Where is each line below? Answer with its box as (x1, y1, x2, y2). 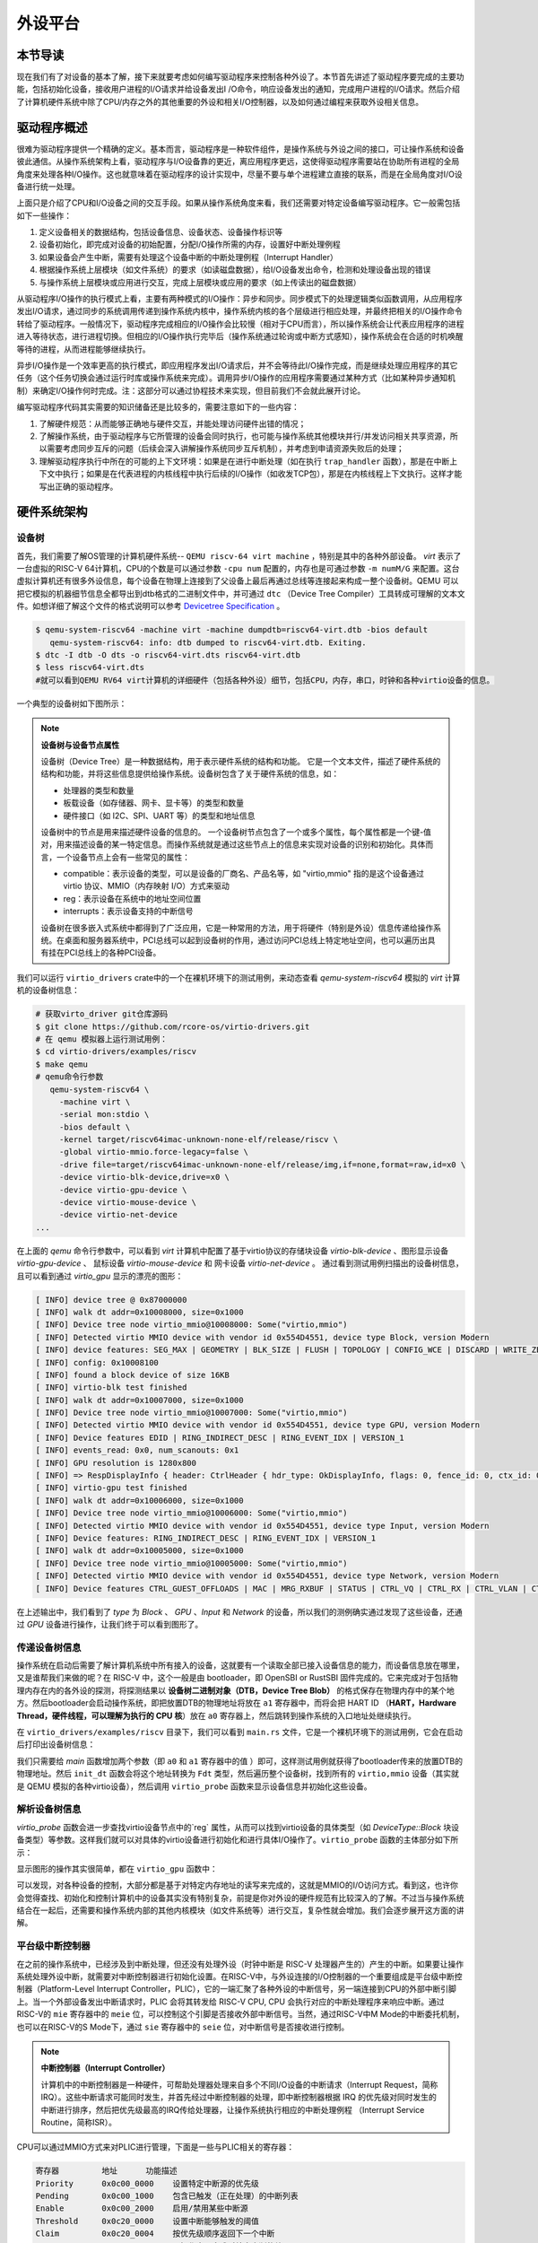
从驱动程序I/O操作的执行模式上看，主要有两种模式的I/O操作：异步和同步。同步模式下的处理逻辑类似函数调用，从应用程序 (16, 293, 464, 304)
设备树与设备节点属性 (40, 739, 120, 750)
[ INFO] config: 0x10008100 (35, 1357, 159, 1367)
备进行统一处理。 (16, 180, 80, 192)
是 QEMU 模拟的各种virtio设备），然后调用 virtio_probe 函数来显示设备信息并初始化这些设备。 (16, 1781, 372, 1792)
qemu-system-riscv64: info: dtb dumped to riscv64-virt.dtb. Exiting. (49, 637, 367, 648)
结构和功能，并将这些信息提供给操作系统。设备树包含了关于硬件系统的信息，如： (40, 768, 340, 780)
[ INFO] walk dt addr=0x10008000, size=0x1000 (35, 1306, 244, 1317)
